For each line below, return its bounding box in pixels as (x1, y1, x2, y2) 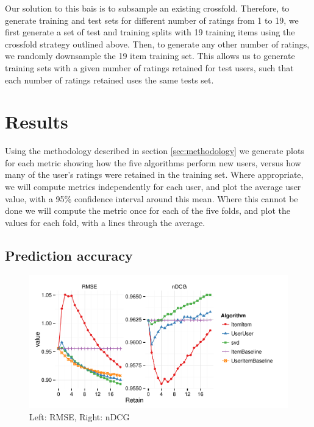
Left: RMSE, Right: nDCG (29, 410, 130, 423)
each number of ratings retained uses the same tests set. (5, 73, 214, 86)
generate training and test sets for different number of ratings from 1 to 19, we (5, 13, 299, 26)
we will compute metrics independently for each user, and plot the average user (5, 180, 301, 193)
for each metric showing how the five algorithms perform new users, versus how (5, 156, 301, 169)
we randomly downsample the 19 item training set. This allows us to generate (5, 49, 295, 62)
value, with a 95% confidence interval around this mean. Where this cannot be (5, 192, 298, 205)
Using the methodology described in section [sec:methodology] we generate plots (5, 144, 304, 157)
